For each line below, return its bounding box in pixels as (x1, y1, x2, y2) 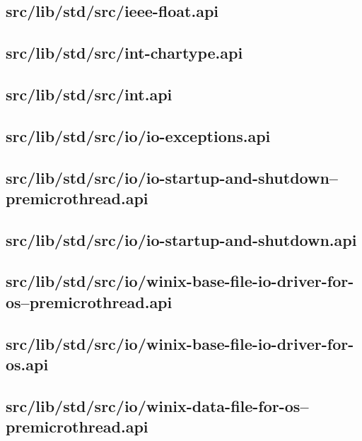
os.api (6, 353, 49, 375)
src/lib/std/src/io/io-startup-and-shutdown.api (6, 228, 357, 250)
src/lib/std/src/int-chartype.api (6, 42, 243, 64)
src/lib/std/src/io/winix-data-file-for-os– (6, 394, 309, 416)
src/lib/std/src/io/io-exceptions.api (6, 124, 271, 146)
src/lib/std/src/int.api (6, 83, 173, 105)
